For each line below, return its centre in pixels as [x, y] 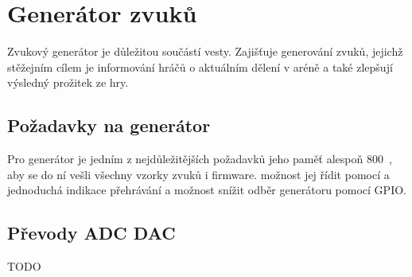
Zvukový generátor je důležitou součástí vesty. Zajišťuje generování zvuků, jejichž [205, 51]
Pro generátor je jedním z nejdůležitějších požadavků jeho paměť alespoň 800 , [200, 159]
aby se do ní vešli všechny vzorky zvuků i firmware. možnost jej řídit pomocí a [198, 174]
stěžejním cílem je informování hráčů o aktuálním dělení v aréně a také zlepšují [200, 66]
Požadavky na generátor [109, 125]
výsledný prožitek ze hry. [68, 82]
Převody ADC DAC [91, 233]
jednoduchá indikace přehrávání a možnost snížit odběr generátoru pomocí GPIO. [207, 190]
